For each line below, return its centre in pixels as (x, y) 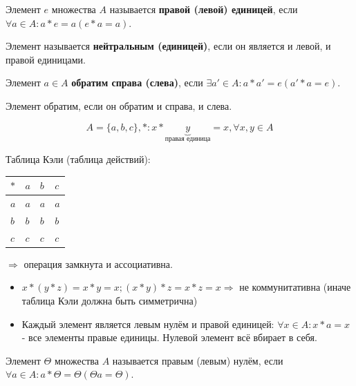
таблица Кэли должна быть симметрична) (110, 300)
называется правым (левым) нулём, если (198, 360)
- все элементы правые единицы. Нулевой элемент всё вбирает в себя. (169, 337)
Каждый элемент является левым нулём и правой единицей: (148, 324)
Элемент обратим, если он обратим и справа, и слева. (119, 105)
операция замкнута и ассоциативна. (98, 263)
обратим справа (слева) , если (137, 83)
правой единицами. (46, 59)
